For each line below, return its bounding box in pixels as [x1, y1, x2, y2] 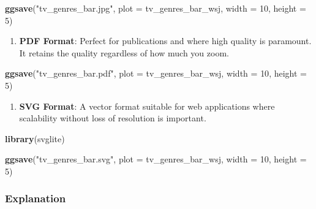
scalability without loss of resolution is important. [19, 112, 206, 124]
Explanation [5, 191, 66, 206]
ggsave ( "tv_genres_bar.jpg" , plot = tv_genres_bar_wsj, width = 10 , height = [5, 2, 306, 14]
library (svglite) [5, 132, 65, 145]
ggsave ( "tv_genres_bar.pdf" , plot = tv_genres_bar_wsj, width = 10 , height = [5, 67, 307, 80]
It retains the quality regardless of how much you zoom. [19, 46, 229, 59]
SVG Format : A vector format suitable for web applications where [19, 99, 275, 112]
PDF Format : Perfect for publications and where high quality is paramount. [19, 34, 312, 47]
